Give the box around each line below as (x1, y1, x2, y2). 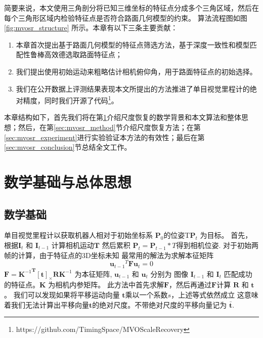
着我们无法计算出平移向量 (4, 299, 89, 310)
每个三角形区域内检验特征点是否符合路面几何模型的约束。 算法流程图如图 (4, 12, 247, 23)
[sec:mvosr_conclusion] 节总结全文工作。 (4, 142, 131, 152)
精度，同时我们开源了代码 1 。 (23, 94, 118, 105)
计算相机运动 (51, 239, 94, 250)
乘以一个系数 (125, 289, 168, 300)
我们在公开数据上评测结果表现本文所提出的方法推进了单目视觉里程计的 (16, 83, 250, 94)
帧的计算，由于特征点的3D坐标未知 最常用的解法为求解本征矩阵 (4, 249, 214, 260)
